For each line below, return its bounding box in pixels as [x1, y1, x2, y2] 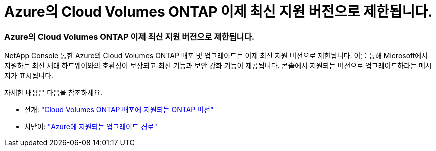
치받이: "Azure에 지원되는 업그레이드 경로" [24, 122, 157, 131]
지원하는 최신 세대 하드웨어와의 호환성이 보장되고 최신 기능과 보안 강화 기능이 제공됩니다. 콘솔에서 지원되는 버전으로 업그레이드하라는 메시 [4, 61, 432, 70]
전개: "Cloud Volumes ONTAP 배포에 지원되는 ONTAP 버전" [24, 105, 214, 114]
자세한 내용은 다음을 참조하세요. [4, 88, 103, 97]
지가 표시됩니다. [4, 71, 54, 80]
